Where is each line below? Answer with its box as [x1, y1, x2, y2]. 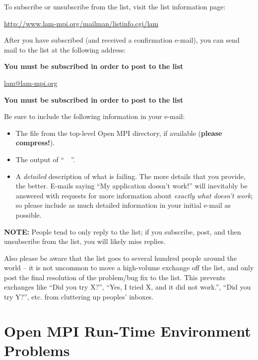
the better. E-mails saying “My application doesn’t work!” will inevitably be [15, 180, 248, 191]
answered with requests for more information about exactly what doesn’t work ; [15, 190, 253, 200]
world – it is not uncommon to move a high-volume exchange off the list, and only [4, 262, 254, 273]
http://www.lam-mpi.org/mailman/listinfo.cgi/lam [4, 18, 159, 28]
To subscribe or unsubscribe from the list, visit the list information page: [4, 1, 226, 11]
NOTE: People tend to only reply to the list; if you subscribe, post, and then [4, 226, 241, 237]
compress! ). [15, 137, 55, 148]
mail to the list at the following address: [4, 44, 126, 55]
